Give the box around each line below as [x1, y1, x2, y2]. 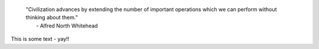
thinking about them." [25, 14, 78, 21]
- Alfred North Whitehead [36, 22, 98, 29]
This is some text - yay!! [11, 36, 70, 43]
